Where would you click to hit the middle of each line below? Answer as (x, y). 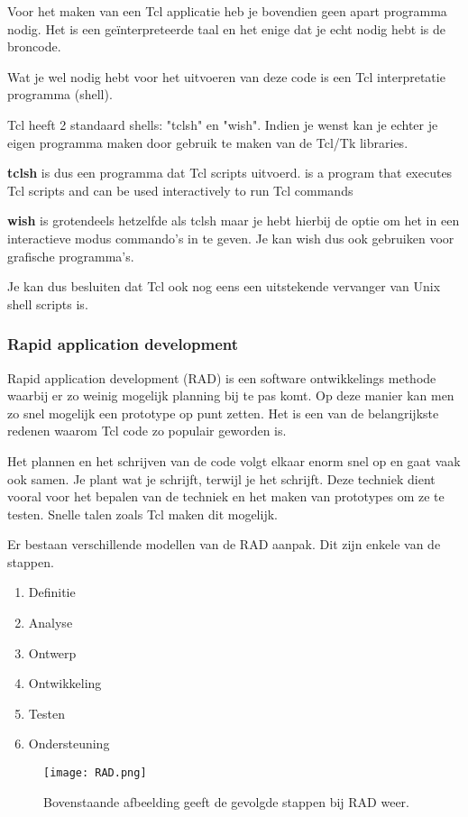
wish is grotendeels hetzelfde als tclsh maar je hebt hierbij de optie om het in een (234, 220)
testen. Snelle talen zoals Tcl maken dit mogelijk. (142, 514)
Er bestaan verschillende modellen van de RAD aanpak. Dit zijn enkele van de (224, 544)
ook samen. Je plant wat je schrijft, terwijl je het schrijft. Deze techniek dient (221, 478)
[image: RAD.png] (95, 773)
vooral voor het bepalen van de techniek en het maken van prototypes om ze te (226, 496)
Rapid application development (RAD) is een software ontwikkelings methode (222, 377)
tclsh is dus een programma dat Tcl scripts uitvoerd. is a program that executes (230, 173)
